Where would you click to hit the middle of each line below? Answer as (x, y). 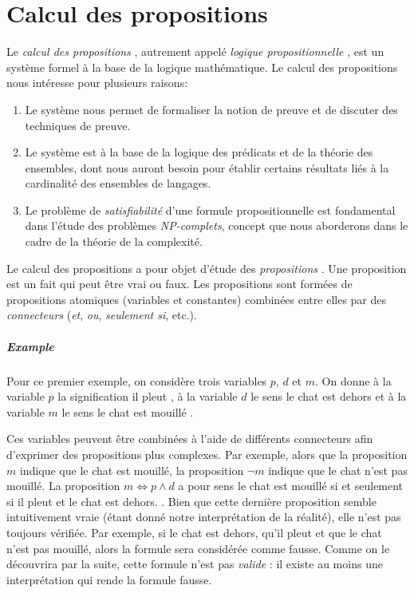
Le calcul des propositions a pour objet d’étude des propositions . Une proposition (207, 268)
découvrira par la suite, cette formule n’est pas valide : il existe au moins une (195, 564)
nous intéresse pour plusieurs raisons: (97, 83)
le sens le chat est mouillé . (128, 411)
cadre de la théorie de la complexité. (114, 241)
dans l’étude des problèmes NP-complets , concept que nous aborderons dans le (217, 225)
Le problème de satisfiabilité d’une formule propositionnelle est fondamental (210, 210)
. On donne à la (353, 380)
